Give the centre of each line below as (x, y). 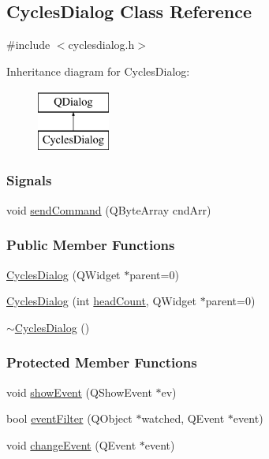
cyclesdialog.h (101, 45)
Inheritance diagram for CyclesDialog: (98, 71)
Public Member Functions (91, 245)
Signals (29, 180)
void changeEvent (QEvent (71, 444)
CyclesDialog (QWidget (64, 274)
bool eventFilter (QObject (69, 418)
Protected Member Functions (102, 362)
